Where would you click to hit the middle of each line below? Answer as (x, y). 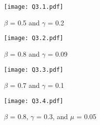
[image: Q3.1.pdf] (34, 7)
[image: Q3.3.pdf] (34, 70)
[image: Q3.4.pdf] (34, 101)
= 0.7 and (25, 85)
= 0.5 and (25, 22)
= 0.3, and (52, 116)
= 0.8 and (25, 53)
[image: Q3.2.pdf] (34, 38)
